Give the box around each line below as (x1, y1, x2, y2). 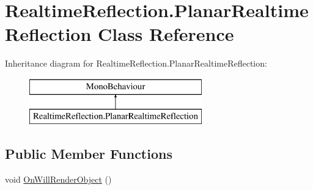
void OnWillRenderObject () (5, 173, 112, 186)
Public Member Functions (5, 144, 172, 163)
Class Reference (98, 21, 234, 46)
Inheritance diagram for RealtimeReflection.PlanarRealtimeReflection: (5, 57, 267, 70)
